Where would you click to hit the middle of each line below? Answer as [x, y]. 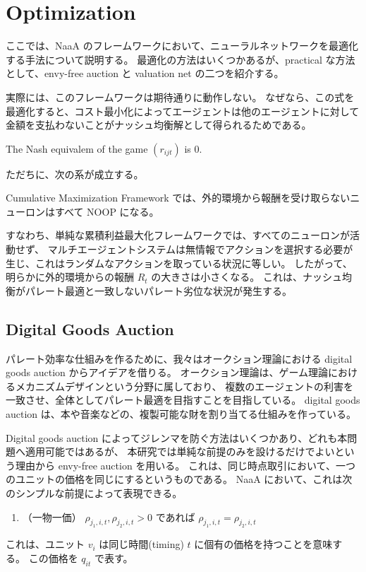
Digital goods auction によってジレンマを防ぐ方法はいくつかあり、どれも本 [177, 437]
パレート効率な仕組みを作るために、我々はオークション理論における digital [179, 358]
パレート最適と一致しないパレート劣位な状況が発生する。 [158, 290]
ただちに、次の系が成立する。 [75, 174]
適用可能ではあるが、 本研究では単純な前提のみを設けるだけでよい [180, 451]
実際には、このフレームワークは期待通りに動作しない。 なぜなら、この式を [180, 97]
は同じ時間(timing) [141, 544]
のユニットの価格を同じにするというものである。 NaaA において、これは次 [179, 479]
